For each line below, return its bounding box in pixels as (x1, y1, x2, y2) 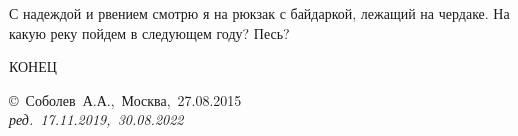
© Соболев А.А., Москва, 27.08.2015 (9, 89, 242, 110)
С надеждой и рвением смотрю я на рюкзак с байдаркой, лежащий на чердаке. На (9, 3, 510, 23)
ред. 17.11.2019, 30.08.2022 (9, 109, 184, 130)
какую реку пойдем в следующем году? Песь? (9, 22, 290, 43)
